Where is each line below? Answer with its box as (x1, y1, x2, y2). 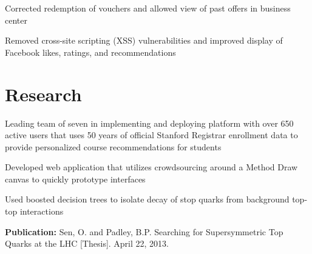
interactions (19, 205, 64, 218)
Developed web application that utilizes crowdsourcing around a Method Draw (5, 161, 298, 173)
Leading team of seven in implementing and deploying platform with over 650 (5, 116, 294, 129)
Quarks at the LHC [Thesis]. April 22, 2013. (5, 237, 169, 250)
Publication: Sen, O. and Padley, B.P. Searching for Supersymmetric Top (5, 225, 283, 238)
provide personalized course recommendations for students (5, 140, 222, 153)
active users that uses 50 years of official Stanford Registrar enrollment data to (5, 129, 298, 141)
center (5, 13, 27, 26)
